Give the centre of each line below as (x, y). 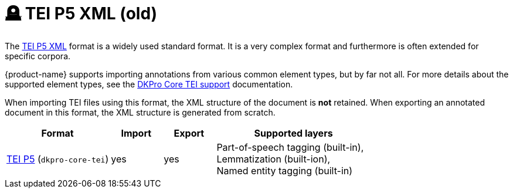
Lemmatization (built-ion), (274, 159)
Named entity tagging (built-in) (285, 170)
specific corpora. (38, 56)
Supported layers (293, 133)
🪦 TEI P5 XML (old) (81, 13)
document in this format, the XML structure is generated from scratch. (140, 112)
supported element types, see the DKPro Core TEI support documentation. (149, 84)
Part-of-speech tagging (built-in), (290, 147)
